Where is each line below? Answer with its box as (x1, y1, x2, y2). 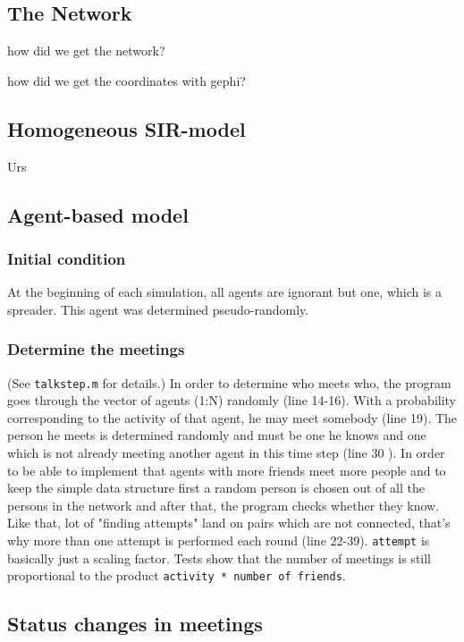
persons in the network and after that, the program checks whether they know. (7, 495, 440, 514)
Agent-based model (7, 200, 189, 228)
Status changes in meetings (7, 610, 263, 638)
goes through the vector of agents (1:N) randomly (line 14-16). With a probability (7, 391, 457, 410)
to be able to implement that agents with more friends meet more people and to (7, 460, 446, 479)
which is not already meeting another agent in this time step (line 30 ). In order (7, 443, 445, 462)
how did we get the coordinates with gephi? (7, 71, 246, 89)
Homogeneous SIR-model (7, 114, 246, 142)
